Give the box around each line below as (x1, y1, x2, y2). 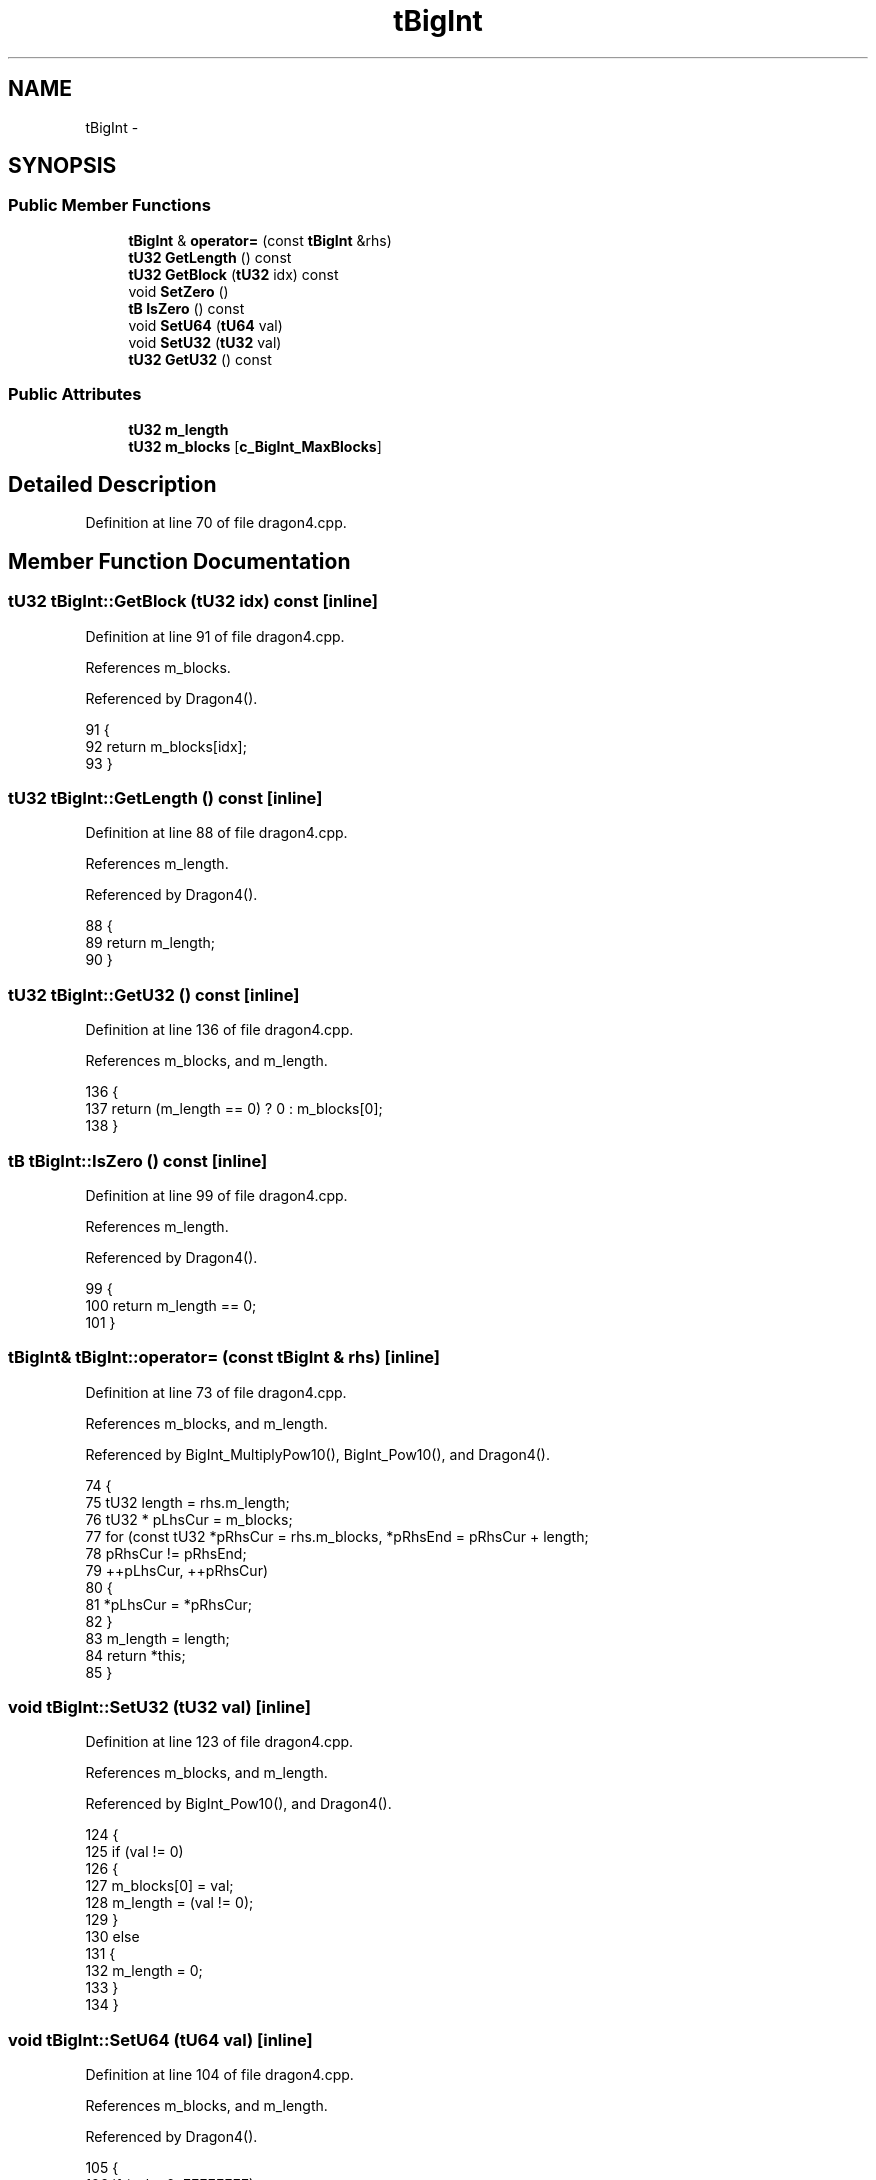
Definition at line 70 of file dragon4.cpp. (85, 514, 347, 532)
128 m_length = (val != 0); (85, 1894, 254, 1912)
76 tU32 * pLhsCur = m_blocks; (85, 1510, 293, 1528)
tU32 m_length (128, 420, 229, 438)
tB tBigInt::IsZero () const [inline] (8, 1150, 268, 1171)
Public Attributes (8, 384, 142, 405)
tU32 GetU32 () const (128, 350, 272, 368)
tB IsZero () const (128, 299, 245, 317)
